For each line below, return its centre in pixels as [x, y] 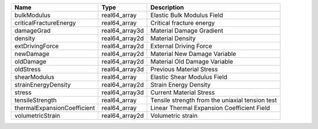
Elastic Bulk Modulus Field [187, 15]
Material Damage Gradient [187, 31]
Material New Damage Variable [193, 54]
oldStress [28, 69]
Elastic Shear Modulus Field [189, 77]
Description [167, 7]
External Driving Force [181, 46]
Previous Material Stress [184, 69]
